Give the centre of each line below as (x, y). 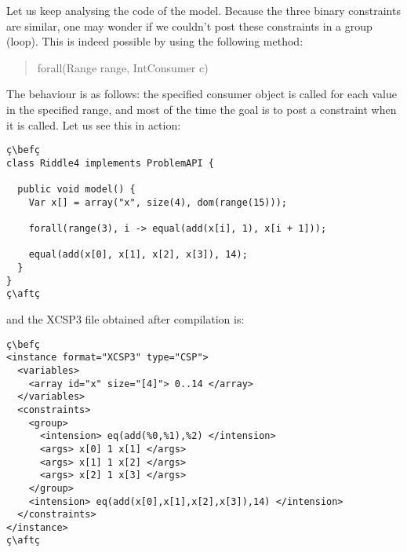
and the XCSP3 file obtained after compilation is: (125, 319)
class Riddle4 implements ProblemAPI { (110, 163)
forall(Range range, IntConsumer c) (123, 67)
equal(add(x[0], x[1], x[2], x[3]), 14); (138, 255)
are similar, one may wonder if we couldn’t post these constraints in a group (189, 26)
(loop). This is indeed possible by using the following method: (155, 41)
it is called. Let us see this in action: (94, 124)
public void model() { (76, 190)
